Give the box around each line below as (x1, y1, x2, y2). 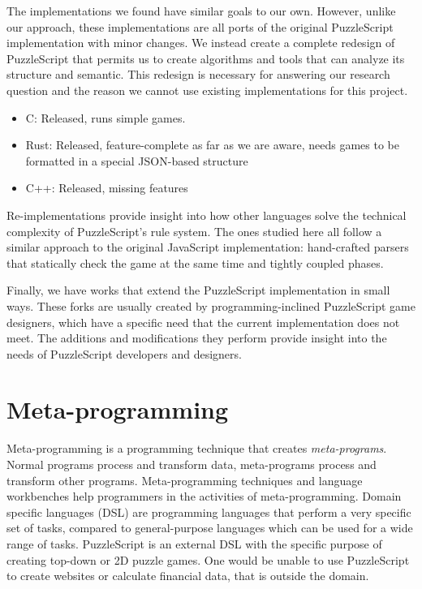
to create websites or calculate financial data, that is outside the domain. (6, 567, 369, 584)
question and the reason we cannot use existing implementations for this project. (6, 81, 408, 98)
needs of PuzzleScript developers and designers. (6, 345, 242, 362)
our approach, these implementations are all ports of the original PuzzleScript (6, 18, 394, 35)
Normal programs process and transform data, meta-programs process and (6, 456, 377, 472)
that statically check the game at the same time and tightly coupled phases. (6, 254, 384, 271)
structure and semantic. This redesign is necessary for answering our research (6, 66, 390, 83)
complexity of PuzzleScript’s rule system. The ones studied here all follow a (6, 222, 382, 239)
